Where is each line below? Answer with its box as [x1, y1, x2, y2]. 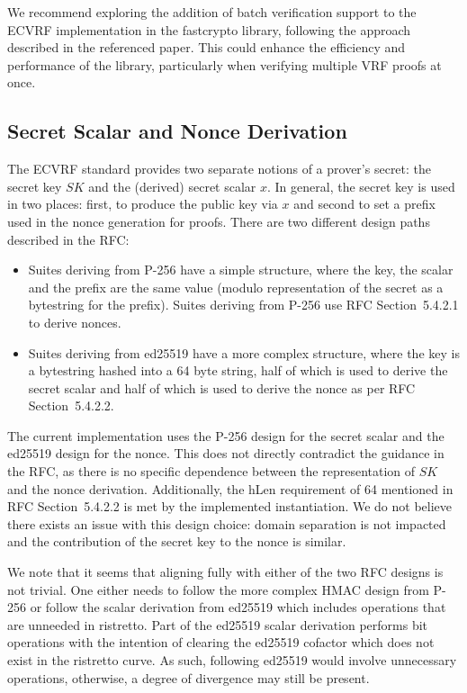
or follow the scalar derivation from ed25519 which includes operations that [30, 598, 446, 616]
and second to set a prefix [293, 194, 436, 213]
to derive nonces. [28, 312, 121, 331]
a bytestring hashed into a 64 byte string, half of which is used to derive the [28, 361, 448, 380]
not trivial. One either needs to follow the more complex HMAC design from [7, 580, 429, 598]
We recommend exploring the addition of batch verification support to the [7, 3, 417, 21]
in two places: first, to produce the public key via [7, 194, 278, 213]
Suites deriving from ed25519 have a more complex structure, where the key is [28, 343, 460, 362]
